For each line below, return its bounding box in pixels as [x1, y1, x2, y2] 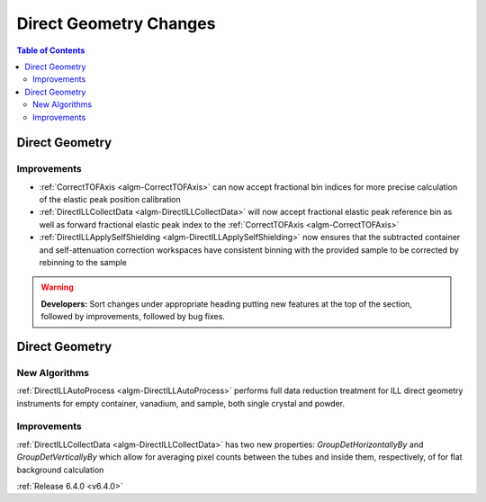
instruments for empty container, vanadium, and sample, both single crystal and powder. [16, 398, 346, 408]
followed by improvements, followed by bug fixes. [40, 311, 225, 322]
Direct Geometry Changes [16, 13, 216, 33]
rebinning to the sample [39, 257, 128, 267]
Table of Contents [16, 45, 85, 56]
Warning [40, 282, 74, 292]
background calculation [16, 464, 104, 475]
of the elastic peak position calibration [39, 194, 181, 205]
